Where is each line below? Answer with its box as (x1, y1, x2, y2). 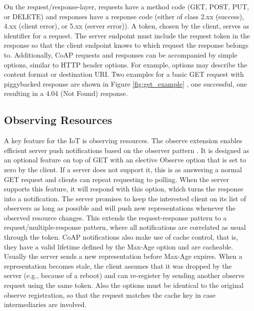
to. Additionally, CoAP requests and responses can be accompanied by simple (4, 49, 237, 60)
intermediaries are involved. (4, 299, 87, 310)
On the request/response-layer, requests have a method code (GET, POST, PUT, (4, 1, 249, 11)
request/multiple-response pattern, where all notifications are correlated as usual (4, 222, 246, 232)
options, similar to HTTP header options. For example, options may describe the (4, 59, 247, 69)
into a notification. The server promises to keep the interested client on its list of (4, 193, 246, 203)
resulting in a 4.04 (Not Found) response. (4, 88, 128, 98)
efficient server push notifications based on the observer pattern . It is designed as (4, 145, 250, 155)
